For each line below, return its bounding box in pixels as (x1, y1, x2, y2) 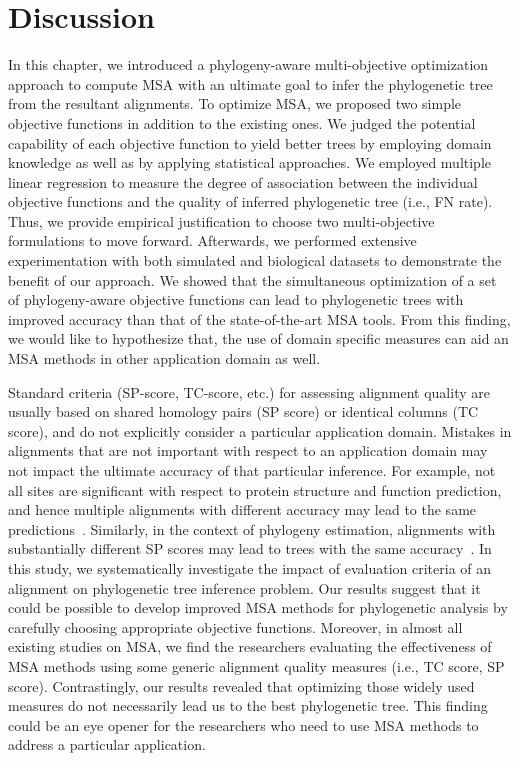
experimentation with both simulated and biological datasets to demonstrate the (8, 250, 502, 271)
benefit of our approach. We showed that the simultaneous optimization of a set (8, 269, 497, 290)
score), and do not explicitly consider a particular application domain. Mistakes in (8, 420, 512, 441)
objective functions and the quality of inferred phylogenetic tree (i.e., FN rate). (8, 191, 493, 212)
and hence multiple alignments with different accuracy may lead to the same (8, 499, 477, 520)
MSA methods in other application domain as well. (8, 348, 321, 369)
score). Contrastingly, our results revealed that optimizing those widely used (8, 675, 475, 696)
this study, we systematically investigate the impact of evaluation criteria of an (8, 557, 492, 578)
